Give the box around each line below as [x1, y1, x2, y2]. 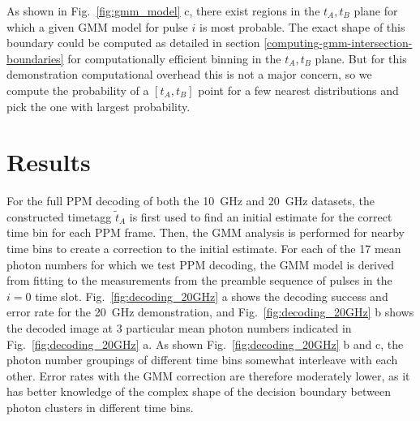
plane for [354, 2, 398, 19]
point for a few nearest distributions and [198, 81, 399, 98]
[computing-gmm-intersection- [264, 34, 413, 51]
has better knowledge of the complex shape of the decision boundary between [6, 383, 391, 400]
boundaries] [6, 49, 64, 67]
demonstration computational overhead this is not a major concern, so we [6, 66, 372, 83]
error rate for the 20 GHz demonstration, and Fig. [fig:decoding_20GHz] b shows [6, 303, 414, 320]
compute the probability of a [6, 81, 149, 98]
